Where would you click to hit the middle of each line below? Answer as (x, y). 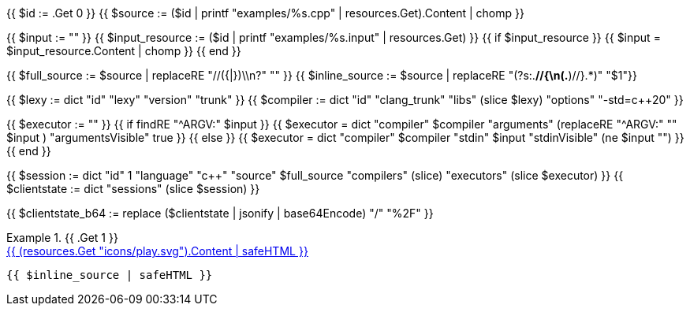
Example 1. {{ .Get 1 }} (62, 238)
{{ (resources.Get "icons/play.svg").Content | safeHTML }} (157, 251)
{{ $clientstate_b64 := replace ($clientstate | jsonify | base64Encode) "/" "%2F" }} (220, 213)
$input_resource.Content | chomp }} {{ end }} (124, 51)
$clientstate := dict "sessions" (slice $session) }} (133, 189)
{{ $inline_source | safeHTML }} (110, 275)
